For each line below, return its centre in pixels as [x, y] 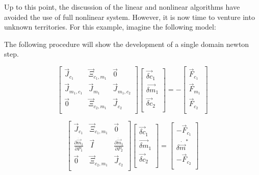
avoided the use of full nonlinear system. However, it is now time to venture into [129, 17]
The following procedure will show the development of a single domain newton [127, 44]
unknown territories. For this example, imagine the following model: [110, 27]
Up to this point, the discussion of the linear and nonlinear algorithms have [122, 7]
